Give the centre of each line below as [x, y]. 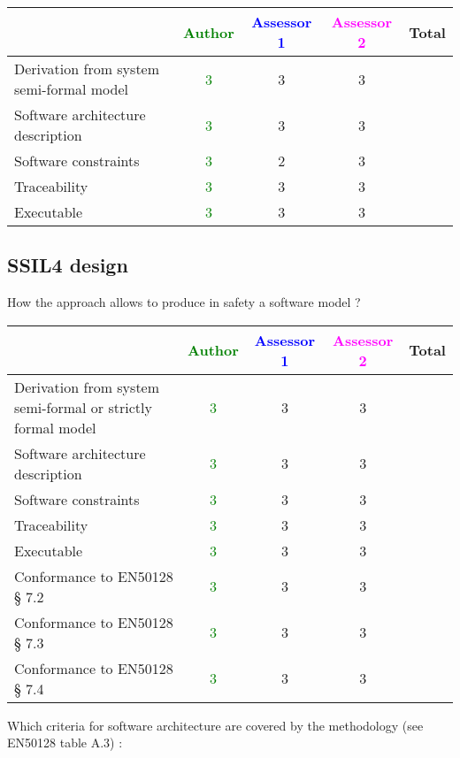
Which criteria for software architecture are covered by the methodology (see [215, 725]
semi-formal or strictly [83, 407]
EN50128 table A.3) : [65, 743]
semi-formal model [72, 89]
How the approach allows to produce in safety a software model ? [184, 302]
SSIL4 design [68, 265]
